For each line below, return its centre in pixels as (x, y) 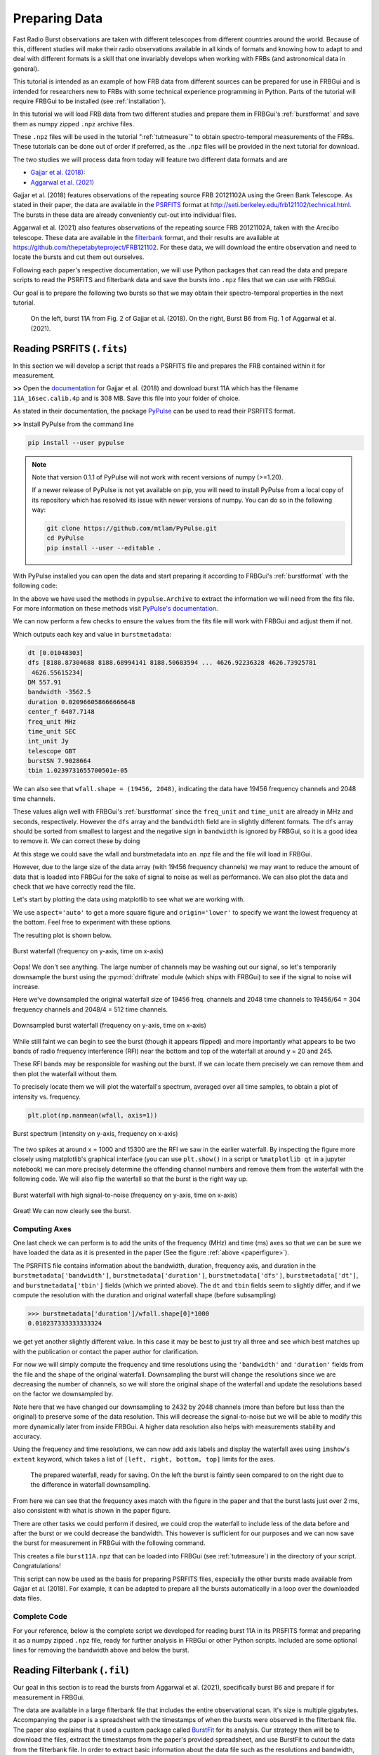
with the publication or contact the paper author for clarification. (106, 1351)
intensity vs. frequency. (47, 1097)
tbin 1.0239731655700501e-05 (78, 771)
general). (26, 68)
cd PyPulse (65, 538)
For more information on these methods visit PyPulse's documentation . (115, 609)
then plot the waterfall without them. (66, 1073)
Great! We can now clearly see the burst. (72, 1210)
